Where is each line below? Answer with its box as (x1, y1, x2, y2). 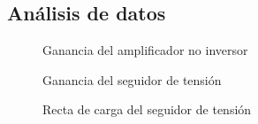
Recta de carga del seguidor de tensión (42, 100, 252, 119)
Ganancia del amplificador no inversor (42, 41, 248, 59)
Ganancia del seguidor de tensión (42, 70, 222, 89)
